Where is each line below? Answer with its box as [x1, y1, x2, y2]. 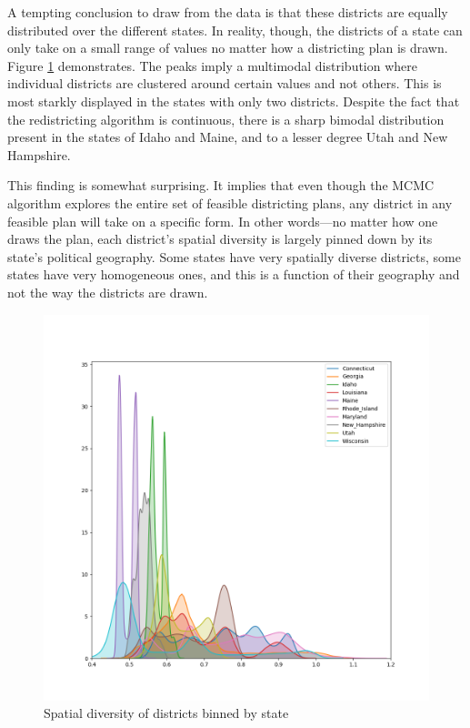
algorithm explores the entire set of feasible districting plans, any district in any [7, 193, 453, 212]
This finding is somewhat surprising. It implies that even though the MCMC [7, 176, 435, 195]
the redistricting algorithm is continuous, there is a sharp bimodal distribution [7, 109, 445, 128]
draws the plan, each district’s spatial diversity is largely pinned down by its [7, 229, 433, 248]
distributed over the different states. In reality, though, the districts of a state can [7, 20, 463, 39]
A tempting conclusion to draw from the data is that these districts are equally [7, 3, 448, 21]
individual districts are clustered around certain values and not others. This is [7, 74, 442, 93]
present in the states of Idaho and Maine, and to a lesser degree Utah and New [7, 127, 448, 147]
